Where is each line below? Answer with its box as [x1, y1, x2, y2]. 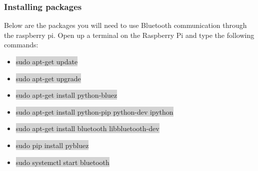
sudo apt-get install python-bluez [15, 90, 117, 100]
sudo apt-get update [15, 56, 78, 66]
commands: [4, 39, 38, 50]
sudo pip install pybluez [15, 140, 89, 150]
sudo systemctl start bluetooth [15, 157, 109, 167]
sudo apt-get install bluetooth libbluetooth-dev [15, 123, 159, 134]
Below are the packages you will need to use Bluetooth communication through [4, 20, 247, 30]
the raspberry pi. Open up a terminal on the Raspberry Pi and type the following [4, 29, 254, 40]
